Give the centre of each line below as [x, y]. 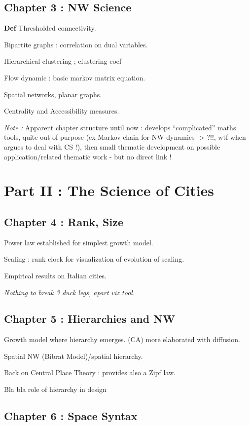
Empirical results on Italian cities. [55, 275]
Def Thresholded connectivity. [50, 28]
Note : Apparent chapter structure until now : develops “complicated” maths [120, 127]
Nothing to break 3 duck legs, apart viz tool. [70, 292]
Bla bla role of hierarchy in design [55, 389]
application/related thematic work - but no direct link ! [88, 156]
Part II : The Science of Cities [109, 190]
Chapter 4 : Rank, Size [64, 221]
